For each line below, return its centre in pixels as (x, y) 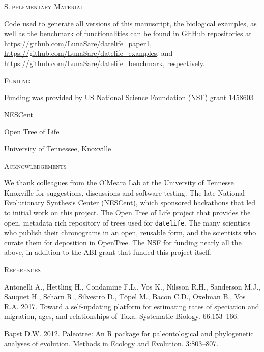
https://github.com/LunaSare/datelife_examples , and (89, 53)
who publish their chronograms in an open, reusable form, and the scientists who (130, 232)
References (22, 269)
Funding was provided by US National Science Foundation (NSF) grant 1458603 (129, 97)
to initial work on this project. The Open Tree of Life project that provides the (127, 212)
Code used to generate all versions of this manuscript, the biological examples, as (130, 23)
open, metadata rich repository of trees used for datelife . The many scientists (127, 222)
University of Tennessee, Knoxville (58, 148)
